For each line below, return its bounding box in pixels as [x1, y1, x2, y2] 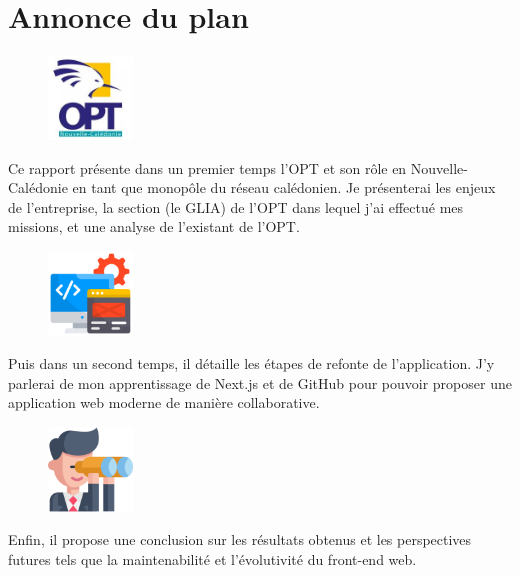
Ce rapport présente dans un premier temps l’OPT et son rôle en [8, 157, 407, 178]
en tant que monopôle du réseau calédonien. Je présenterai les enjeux [72, 177, 496, 198]
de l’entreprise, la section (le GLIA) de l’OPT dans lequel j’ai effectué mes [8, 196, 464, 217]
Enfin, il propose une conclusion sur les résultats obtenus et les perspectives [8, 529, 472, 550]
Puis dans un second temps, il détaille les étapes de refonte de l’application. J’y [8, 353, 495, 374]
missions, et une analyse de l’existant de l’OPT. [8, 216, 300, 237]
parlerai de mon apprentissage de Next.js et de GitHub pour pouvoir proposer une [8, 372, 512, 393]
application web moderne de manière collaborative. [8, 392, 320, 413]
